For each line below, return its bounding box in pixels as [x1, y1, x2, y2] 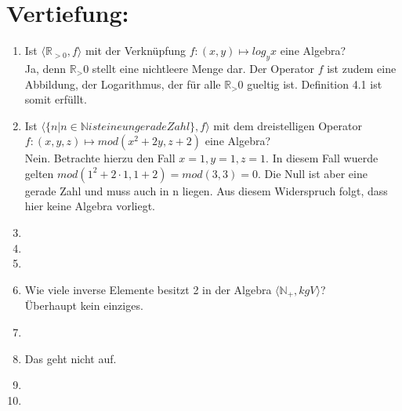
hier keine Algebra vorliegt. [24, 198, 155, 214]
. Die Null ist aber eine [257, 165, 368, 181]
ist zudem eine [327, 60, 397, 76]
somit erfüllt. [24, 91, 87, 107]
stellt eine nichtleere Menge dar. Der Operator [92, 60, 314, 76]
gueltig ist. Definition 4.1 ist [247, 75, 382, 92]
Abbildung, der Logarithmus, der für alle [24, 75, 221, 92]
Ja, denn [24, 60, 67, 76]
